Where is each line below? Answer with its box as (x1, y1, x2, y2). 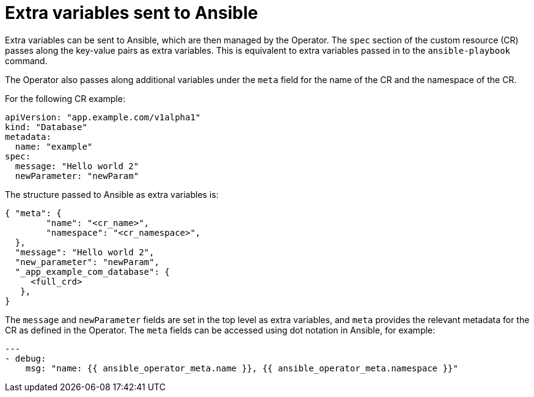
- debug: (5, 353, 46, 363)
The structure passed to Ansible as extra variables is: (5, 189, 219, 200)
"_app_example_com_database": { (15, 266, 170, 277)
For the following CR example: (5, 93, 125, 104)
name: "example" (15, 141, 93, 151)
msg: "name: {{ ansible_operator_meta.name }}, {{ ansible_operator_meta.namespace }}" (25, 363, 458, 373)
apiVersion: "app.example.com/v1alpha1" (5, 112, 201, 122)
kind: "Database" (5, 122, 87, 132)
